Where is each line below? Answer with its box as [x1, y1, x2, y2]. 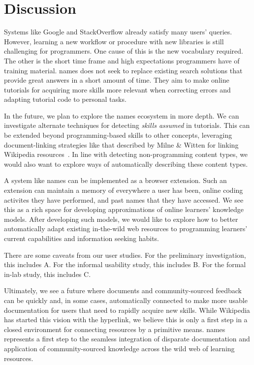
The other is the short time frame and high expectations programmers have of [4, 55, 240, 65]
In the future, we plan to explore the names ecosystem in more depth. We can [4, 110, 239, 121]
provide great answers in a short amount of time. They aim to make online [4, 75, 229, 85]
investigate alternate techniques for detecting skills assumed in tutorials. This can [4, 120, 250, 130]
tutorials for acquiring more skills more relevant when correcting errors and [4, 84, 231, 94]
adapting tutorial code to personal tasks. [4, 94, 127, 104]
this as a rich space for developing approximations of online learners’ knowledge [4, 204, 244, 214]
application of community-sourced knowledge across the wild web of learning [4, 343, 235, 353]
